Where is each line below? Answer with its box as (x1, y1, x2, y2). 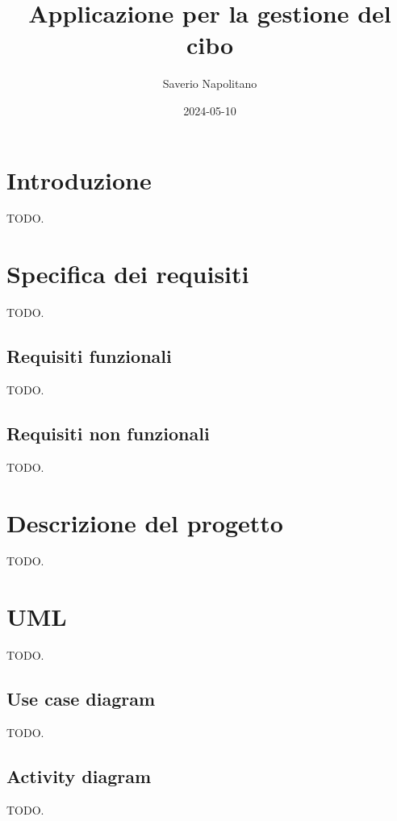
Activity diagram (6, 763, 152, 788)
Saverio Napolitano (162, 75, 257, 92)
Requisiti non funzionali (6, 420, 210, 445)
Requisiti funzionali (6, 344, 172, 369)
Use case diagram (6, 686, 156, 711)
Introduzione (6, 163, 152, 196)
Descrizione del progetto (6, 506, 283, 539)
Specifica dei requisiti (6, 257, 249, 290)
